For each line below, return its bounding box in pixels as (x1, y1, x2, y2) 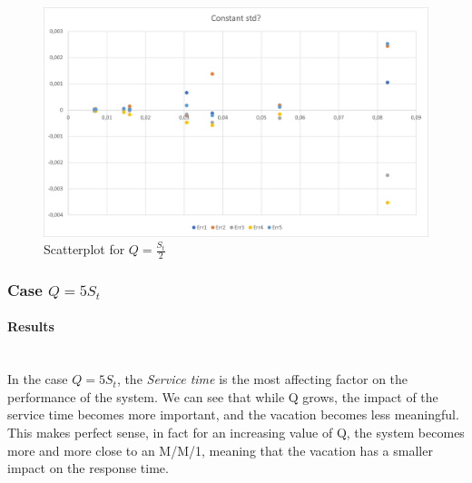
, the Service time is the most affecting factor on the (116, 370, 408, 389)
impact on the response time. (7, 458, 169, 478)
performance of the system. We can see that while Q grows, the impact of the (7, 387, 438, 406)
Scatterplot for (44, 240, 125, 259)
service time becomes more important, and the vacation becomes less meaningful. (7, 405, 459, 424)
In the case (7, 370, 68, 389)
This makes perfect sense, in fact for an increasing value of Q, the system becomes (7, 423, 465, 442)
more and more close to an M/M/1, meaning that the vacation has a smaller (7, 440, 433, 459)
